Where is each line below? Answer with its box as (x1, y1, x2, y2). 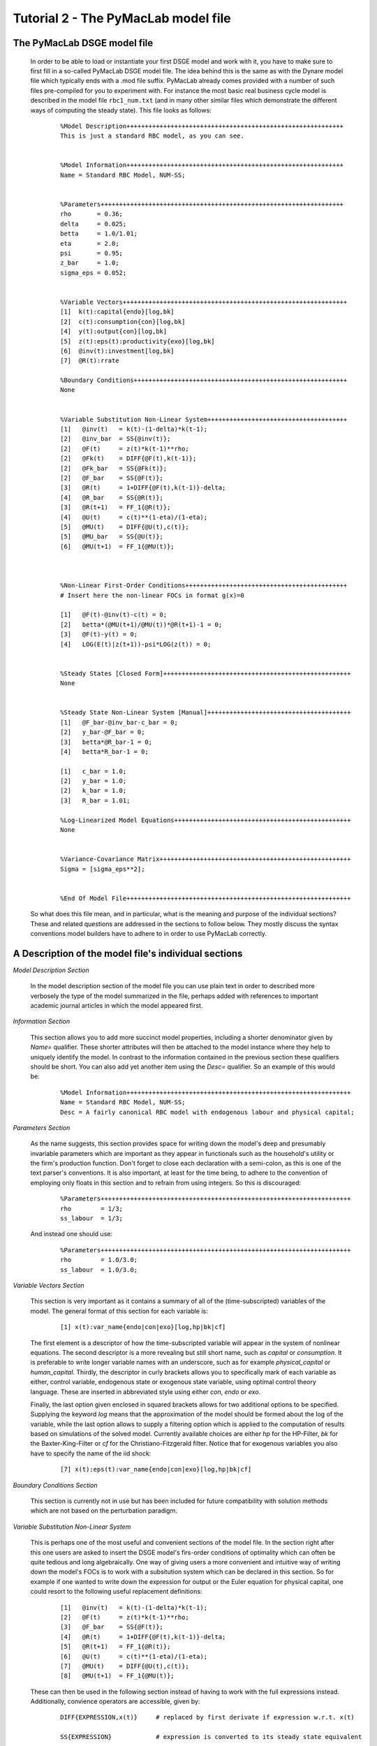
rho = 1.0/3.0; (60, 1256, 138, 1264)
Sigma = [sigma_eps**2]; (60, 865, 145, 873)
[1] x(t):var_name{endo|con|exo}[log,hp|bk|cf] (60, 1323, 226, 1331)
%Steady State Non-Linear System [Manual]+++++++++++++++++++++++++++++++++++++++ (60, 709, 351, 717)
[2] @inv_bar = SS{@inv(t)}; (60, 435, 171, 443)
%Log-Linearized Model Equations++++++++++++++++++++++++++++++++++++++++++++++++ (60, 816, 351, 824)
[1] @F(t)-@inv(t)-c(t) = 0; (60, 611, 168, 619)
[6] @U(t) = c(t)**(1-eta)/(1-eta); (60, 1652, 208, 1660)
